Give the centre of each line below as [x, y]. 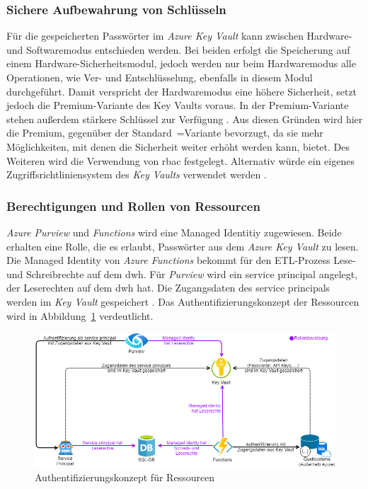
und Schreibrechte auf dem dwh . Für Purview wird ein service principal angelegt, [182, 274]
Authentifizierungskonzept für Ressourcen [125, 477]
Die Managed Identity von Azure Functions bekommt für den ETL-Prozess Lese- [181, 260]
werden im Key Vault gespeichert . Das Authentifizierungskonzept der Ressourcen [183, 301]
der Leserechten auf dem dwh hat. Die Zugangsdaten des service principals [168, 288]
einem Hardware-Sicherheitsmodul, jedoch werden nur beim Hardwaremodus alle [181, 63]
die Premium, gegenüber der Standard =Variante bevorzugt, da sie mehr [165, 133]
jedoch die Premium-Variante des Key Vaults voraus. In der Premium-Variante [178, 105]
